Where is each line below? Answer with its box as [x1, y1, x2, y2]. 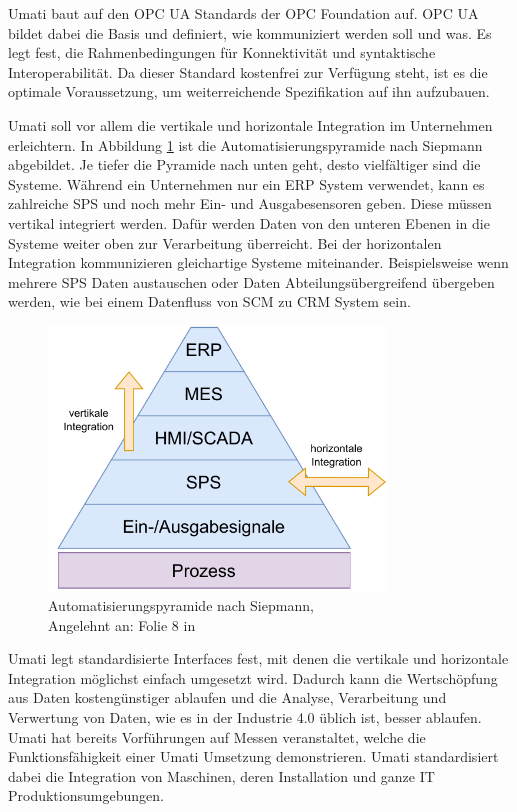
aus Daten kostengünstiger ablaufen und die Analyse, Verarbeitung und [8, 687, 447, 708]
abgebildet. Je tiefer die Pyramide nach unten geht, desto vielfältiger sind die [8, 154, 481, 175]
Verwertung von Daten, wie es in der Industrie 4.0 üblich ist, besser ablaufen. [8, 706, 482, 727]
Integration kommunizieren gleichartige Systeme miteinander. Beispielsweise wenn [8, 252, 509, 273]
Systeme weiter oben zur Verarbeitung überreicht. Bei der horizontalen [8, 232, 442, 253]
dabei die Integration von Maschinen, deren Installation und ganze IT [8, 765, 435, 786]
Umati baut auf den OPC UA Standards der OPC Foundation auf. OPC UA [8, 3, 479, 23]
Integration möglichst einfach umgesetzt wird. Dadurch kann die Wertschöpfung [8, 667, 498, 688]
